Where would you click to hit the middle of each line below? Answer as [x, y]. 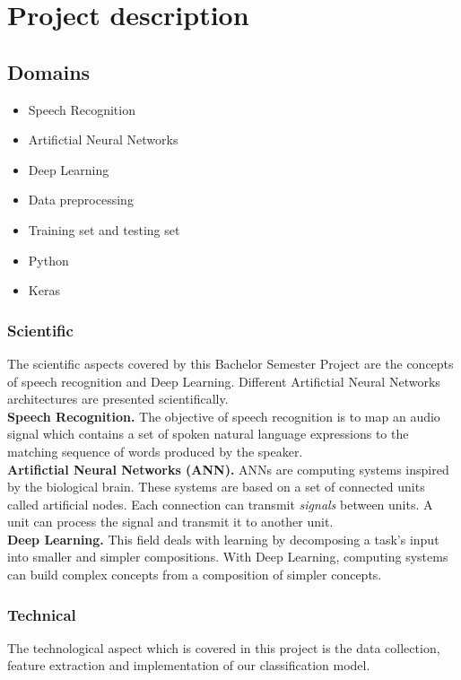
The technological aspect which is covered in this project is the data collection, [224, 647]
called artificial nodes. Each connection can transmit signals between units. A [220, 504]
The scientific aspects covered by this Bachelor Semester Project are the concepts [230, 363]
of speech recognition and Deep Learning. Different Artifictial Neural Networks [224, 381]
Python [48, 260]
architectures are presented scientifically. [118, 399]
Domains [49, 71]
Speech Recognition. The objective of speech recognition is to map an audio [224, 416]
